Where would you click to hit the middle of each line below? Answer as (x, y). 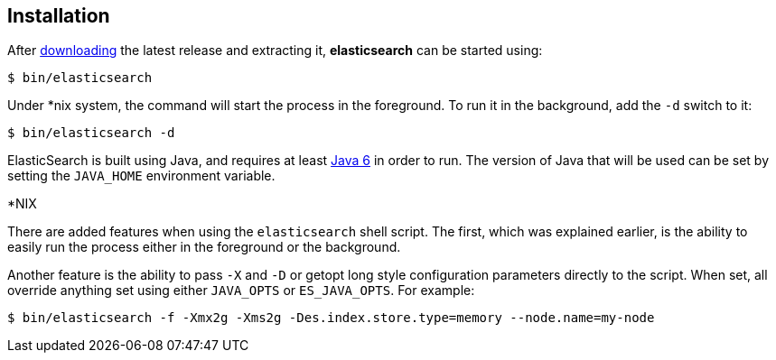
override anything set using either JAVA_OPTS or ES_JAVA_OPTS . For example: (241, 291)
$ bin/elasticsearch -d (91, 133)
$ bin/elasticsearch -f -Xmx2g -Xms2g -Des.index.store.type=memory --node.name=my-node (331, 318)
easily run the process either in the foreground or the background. (204, 247)
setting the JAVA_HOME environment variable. (141, 176)
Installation (59, 16)
